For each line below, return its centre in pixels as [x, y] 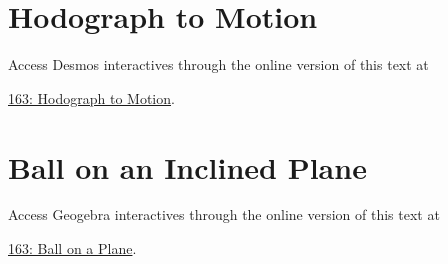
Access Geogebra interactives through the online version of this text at [224, 214]
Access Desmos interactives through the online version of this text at [218, 64]
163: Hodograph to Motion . [91, 97]
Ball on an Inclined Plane [187, 166]
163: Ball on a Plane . [72, 248]
